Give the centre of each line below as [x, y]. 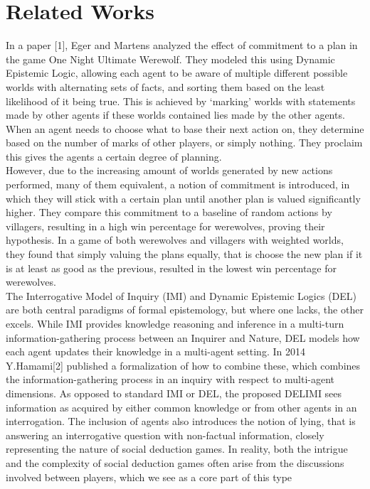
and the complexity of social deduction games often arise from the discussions [175, 462]
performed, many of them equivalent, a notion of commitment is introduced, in [178, 184]
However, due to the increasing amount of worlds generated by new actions [169, 170]
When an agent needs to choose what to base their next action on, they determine [185, 128]
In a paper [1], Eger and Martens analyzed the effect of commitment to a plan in [182, 45]
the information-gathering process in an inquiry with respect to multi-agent [170, 379]
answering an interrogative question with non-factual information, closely [165, 435]
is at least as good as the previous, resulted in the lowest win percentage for [171, 268]
